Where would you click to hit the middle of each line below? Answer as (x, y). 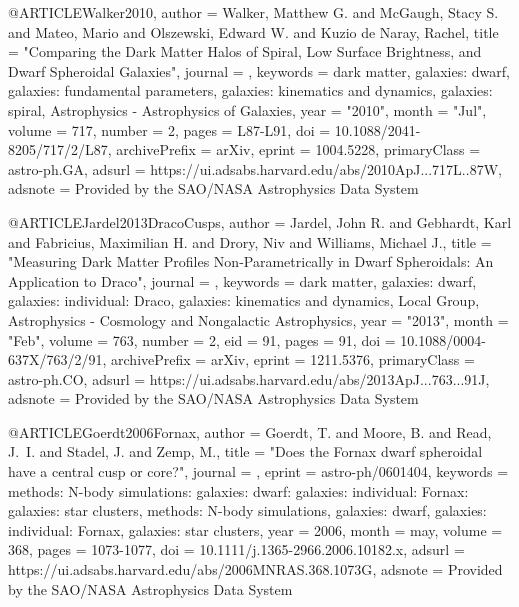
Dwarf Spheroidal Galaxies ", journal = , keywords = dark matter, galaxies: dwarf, (259, 70)
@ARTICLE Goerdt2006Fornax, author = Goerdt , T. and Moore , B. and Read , (250, 431)
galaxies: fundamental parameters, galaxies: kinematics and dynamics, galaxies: (250, 90)
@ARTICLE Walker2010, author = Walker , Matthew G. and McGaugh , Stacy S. (253, 12)
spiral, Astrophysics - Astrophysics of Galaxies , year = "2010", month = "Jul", (247, 109)
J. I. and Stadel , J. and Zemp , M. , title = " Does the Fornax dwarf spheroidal (245, 451)
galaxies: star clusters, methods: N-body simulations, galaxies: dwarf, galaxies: (247, 510)
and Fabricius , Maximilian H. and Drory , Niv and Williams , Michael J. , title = (250, 241)
